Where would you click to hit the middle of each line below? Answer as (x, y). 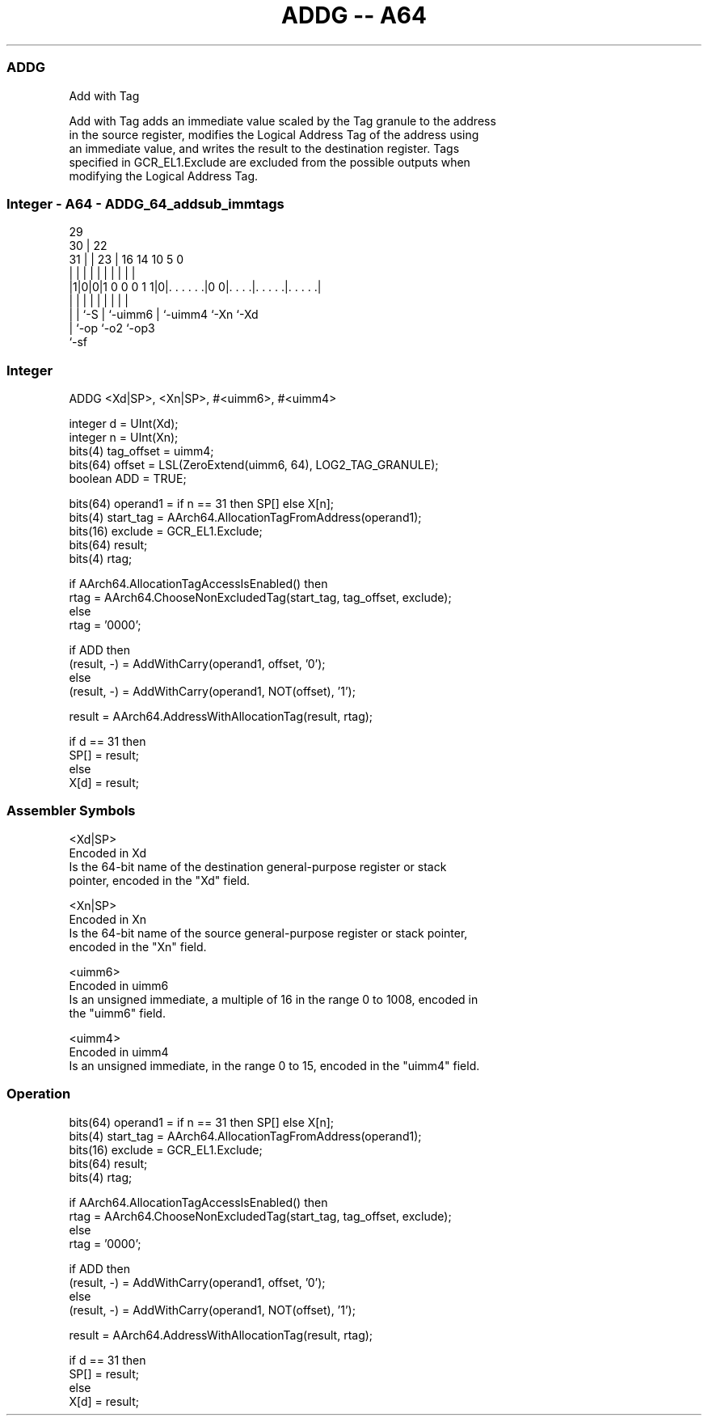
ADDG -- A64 (354, 15)
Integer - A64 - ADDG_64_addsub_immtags (145, 203)
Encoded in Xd (108, 853)
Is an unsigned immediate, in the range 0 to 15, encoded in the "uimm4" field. (274, 1065)
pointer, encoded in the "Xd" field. (160, 880)
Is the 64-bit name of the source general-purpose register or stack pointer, (268, 933)
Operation (39, 1094)
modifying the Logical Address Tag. (164, 176)
